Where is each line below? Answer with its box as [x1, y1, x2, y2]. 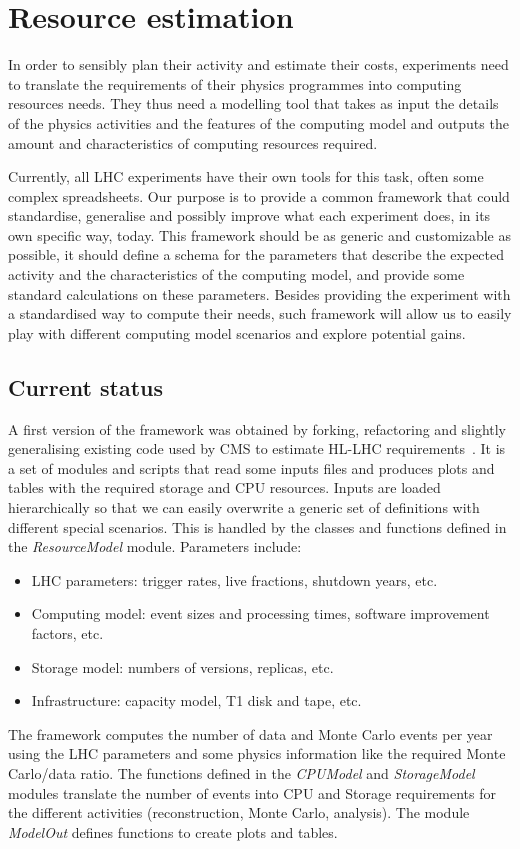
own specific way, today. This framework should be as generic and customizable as [8, 224, 511, 245]
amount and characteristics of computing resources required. [8, 132, 378, 153]
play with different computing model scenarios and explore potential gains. [8, 322, 466, 343]
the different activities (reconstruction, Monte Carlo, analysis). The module [8, 802, 470, 823]
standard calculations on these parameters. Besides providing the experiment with [8, 283, 511, 304]
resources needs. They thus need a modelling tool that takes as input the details [8, 93, 499, 114]
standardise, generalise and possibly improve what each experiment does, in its [8, 205, 491, 226]
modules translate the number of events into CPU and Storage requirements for [8, 782, 497, 803]
